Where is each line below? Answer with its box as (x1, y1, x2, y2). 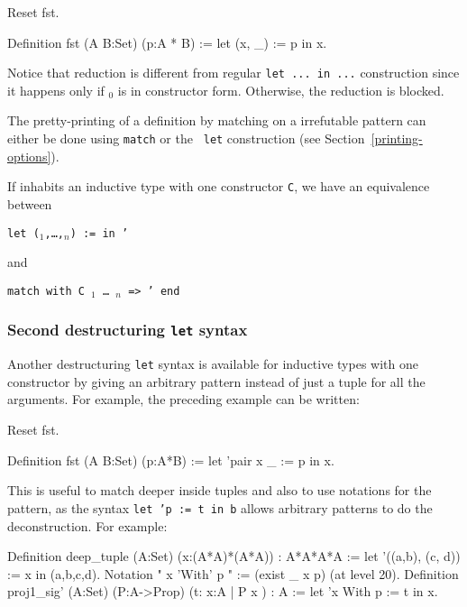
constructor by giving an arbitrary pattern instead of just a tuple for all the (7, 372, 426, 391)
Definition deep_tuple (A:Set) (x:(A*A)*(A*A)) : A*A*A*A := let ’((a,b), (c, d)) (7, 547, 461, 566)
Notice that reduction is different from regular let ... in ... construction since (7, 63, 460, 82)
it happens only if (7, 80, 105, 99)
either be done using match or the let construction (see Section (7, 129, 365, 148)
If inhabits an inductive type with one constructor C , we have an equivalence (7, 177, 430, 196)
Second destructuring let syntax (7, 318, 248, 341)
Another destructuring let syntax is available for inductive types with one (7, 354, 418, 373)
